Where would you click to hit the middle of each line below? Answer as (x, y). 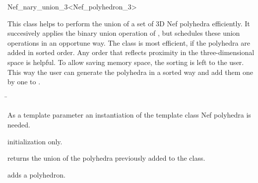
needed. (19, 124)
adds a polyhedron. (36, 174)
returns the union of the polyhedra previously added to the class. (106, 158)
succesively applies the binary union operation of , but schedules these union (124, 33)
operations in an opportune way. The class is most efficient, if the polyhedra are (129, 42)
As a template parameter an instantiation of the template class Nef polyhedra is (129, 115)
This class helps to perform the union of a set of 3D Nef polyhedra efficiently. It (129, 23)
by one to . (24, 82)
